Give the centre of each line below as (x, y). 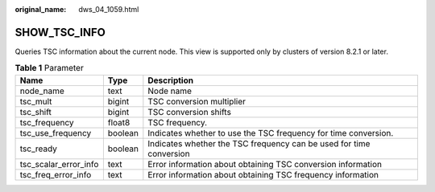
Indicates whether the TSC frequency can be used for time (259, 143)
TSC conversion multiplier (197, 101)
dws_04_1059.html (109, 9)
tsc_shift (36, 112)
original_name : (41, 9)
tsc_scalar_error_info (59, 164)
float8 (119, 122)
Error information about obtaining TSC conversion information (265, 164)
